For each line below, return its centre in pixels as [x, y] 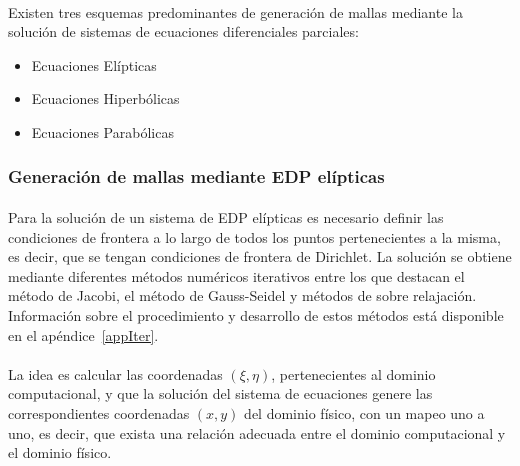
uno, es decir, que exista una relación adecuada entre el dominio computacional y [257, 432]
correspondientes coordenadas [99, 412]
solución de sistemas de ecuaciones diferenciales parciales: [183, 31]
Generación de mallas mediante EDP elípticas [196, 176]
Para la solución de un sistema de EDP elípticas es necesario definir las [226, 217]
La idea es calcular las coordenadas [115, 373]
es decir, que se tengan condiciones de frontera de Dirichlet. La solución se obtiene [260, 256]
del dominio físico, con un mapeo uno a [364, 412]
